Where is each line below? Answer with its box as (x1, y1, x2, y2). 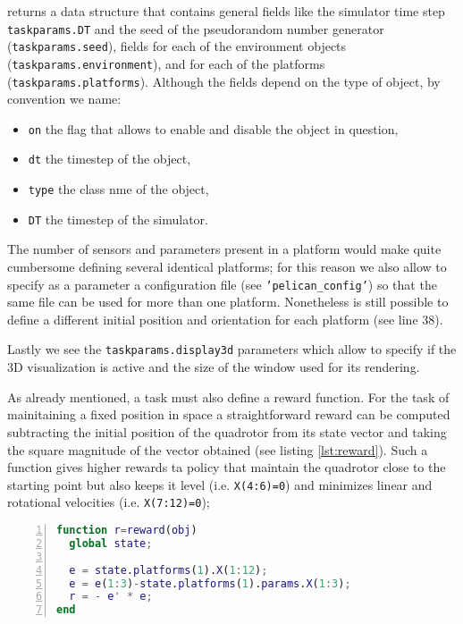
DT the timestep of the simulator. (28, 209, 208, 228)
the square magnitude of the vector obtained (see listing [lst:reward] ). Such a (7, 440, 428, 459)
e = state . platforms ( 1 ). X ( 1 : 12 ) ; (69, 563, 268, 577)
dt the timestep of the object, (28, 149, 191, 168)
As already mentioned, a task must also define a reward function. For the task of (7, 387, 450, 406)
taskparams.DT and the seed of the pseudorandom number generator (7, 19, 384, 38)
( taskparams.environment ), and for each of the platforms (7, 54, 325, 72)
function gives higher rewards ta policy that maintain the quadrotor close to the (7, 458, 446, 476)
